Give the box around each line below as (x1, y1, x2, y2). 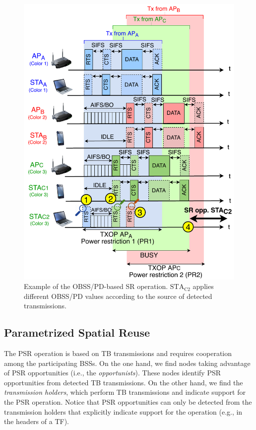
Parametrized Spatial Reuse (4, 325, 150, 340)
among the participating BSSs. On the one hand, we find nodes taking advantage (4, 358, 251, 368)
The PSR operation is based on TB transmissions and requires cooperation (4, 348, 232, 358)
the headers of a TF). (4, 416, 69, 427)
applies (192, 281, 214, 291)
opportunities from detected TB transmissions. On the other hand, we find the (4, 377, 243, 387)
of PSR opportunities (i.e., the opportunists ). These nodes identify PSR (4, 367, 221, 378)
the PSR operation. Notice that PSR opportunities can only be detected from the (4, 397, 252, 407)
